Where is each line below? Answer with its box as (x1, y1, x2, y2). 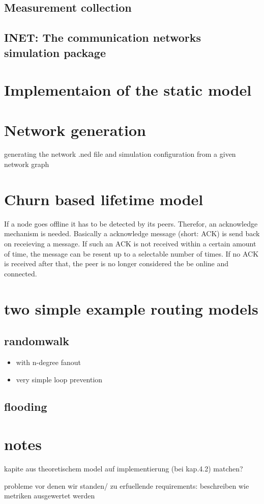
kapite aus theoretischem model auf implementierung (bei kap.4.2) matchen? (4, 463, 243, 473)
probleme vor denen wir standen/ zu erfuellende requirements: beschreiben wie (4, 480, 249, 491)
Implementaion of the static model (4, 79, 252, 100)
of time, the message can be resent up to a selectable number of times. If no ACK (4, 248, 259, 259)
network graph (4, 159, 49, 170)
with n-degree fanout (16, 356, 81, 367)
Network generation (4, 119, 146, 140)
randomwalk (4, 333, 70, 349)
